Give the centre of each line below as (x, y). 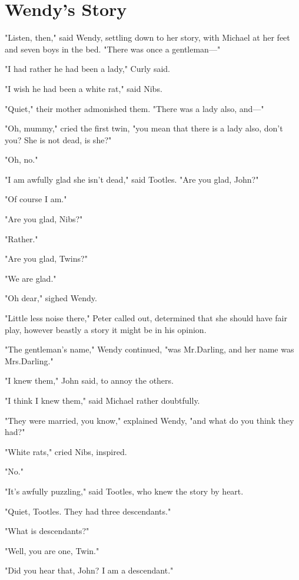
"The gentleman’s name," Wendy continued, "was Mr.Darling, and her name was (149, 349)
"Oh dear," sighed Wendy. (51, 298)
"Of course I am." (36, 199)
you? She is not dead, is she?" (58, 139)
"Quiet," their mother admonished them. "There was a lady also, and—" (134, 108)
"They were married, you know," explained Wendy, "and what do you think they (149, 420)
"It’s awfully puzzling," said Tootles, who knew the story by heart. (124, 491)
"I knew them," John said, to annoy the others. (89, 380)
